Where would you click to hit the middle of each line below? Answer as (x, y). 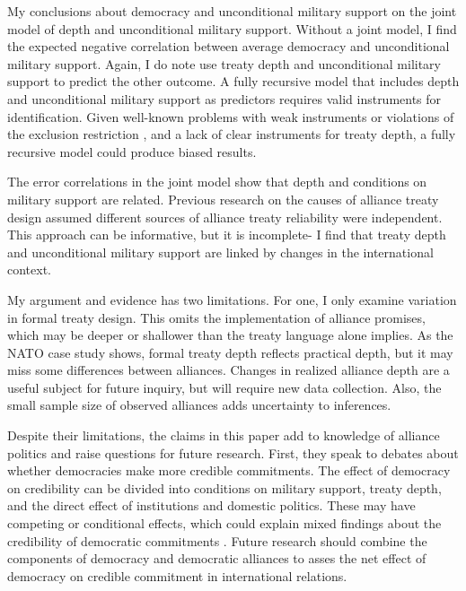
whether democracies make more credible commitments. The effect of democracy (229, 470)
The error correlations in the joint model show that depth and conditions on (217, 182)
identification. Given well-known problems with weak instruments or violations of (231, 116)
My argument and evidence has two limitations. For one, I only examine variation (232, 299)
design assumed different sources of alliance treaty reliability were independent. (225, 217)
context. (29, 269)
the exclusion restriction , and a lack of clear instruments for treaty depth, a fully (232, 134)
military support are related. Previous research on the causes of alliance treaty (223, 199)
